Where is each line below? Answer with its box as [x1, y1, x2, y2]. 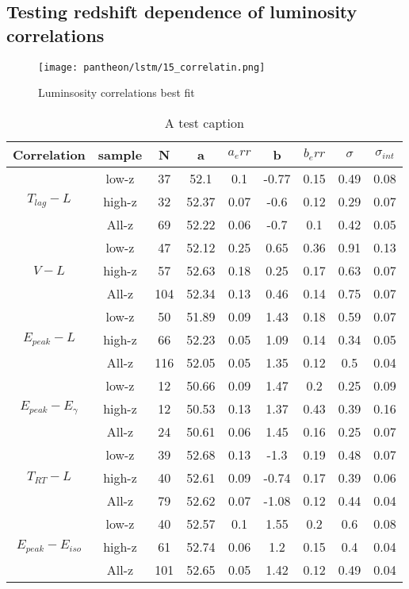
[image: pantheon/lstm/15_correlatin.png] [38, 61, 266, 73]
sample [97, 144, 143, 164]
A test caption [164, 113, 244, 132]
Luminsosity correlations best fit [38, 84, 195, 101]
